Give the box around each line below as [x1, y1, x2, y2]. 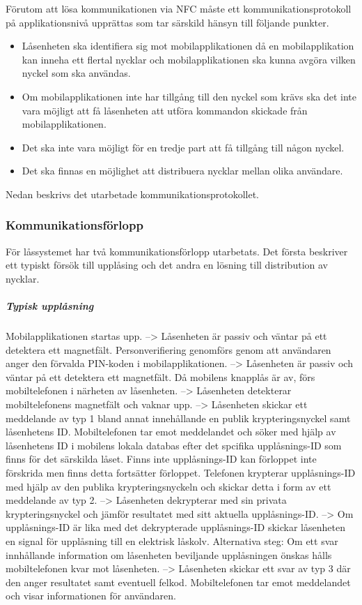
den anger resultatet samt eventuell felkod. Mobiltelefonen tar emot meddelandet [6, 574, 351, 589]
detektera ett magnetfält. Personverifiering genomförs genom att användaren [6, 342, 331, 357]
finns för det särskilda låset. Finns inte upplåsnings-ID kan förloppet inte [6, 451, 317, 466]
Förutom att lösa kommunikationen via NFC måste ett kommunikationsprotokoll [6, 1, 352, 15]
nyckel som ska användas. [22, 66, 131, 80]
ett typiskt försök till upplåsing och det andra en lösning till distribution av [6, 257, 328, 272]
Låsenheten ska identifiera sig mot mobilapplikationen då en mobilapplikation [22, 38, 354, 53]
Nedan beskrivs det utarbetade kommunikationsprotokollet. [6, 186, 259, 201]
